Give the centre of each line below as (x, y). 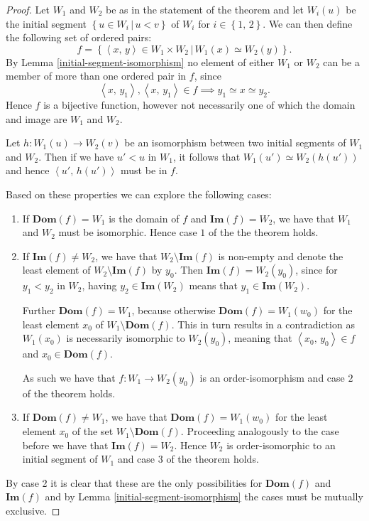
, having (99, 285)
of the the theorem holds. (263, 232)
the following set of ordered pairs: (79, 37)
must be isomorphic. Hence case (128, 232)
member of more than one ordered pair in (96, 76)
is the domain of (144, 218)
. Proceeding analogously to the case (260, 431)
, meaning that (260, 338)
